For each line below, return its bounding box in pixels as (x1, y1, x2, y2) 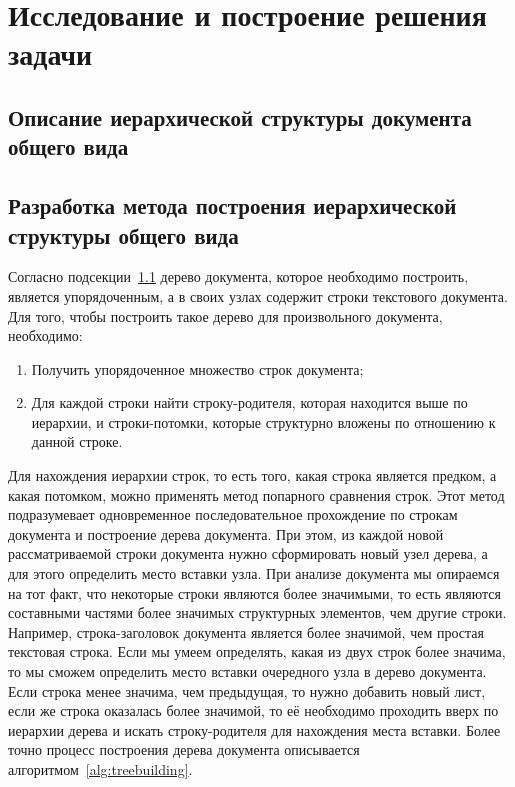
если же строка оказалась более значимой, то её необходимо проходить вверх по (8, 700, 499, 721)
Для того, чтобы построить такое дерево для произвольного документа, (8, 305, 443, 326)
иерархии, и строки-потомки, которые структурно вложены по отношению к (31, 411, 496, 432)
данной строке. (31, 431, 123, 452)
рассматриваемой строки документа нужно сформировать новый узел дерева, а (8, 543, 488, 564)
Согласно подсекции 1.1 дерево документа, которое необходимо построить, (8, 266, 469, 287)
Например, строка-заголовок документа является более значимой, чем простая (8, 621, 484, 642)
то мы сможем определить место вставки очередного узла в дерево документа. (8, 661, 487, 682)
